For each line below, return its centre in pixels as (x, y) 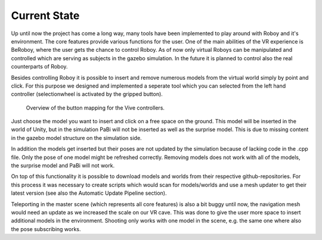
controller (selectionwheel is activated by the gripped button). (87, 94)
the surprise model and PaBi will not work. (63, 166)
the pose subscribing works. (46, 229)
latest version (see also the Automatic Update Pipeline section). (89, 193)
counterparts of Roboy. (39, 67)
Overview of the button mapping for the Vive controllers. (95, 108)
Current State (45, 15)
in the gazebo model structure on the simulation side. (77, 138)
